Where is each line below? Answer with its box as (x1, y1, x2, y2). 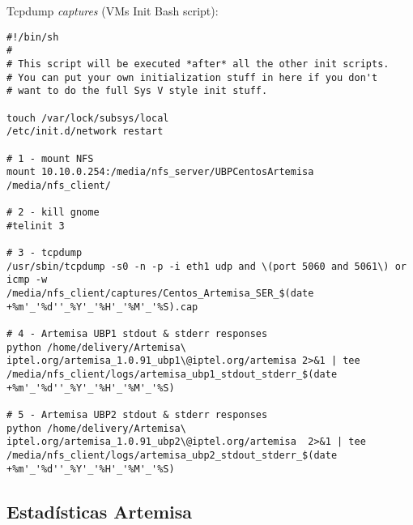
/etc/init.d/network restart (6, 126, 164, 138)
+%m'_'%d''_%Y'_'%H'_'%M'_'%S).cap (6, 301, 198, 313)
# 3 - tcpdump (6, 247, 83, 259)
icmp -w (6, 274, 48, 286)
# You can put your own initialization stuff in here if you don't (6, 71, 378, 83)
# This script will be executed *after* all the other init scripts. (6, 58, 390, 70)
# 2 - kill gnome (6, 207, 100, 219)
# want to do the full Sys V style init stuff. (6, 85, 268, 97)
